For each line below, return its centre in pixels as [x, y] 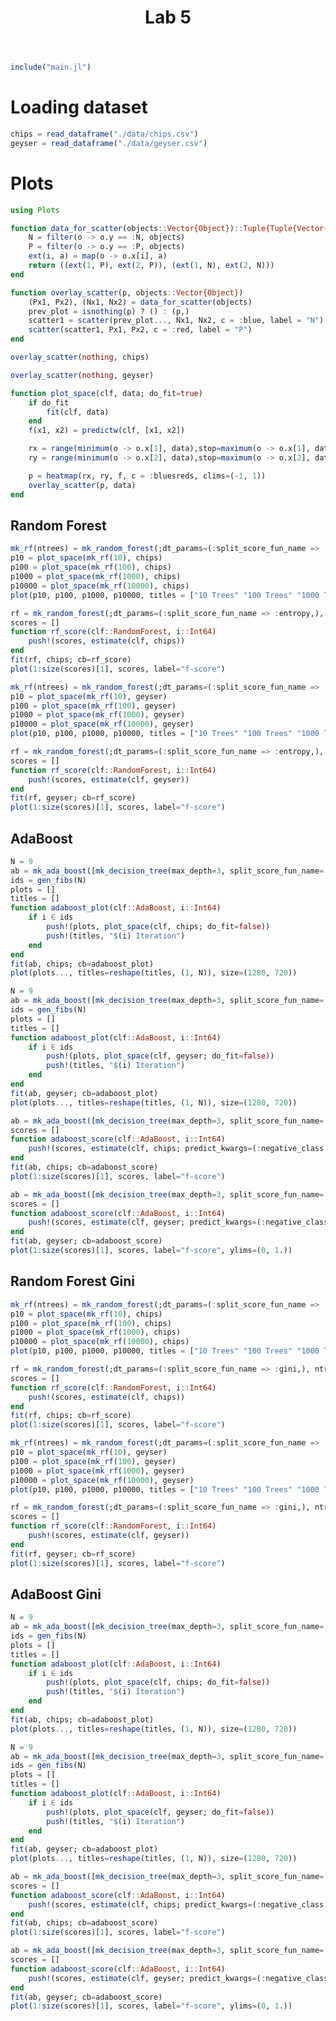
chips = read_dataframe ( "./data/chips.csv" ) [104, 134]
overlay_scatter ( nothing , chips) [80, 357]
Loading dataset [79, 107]
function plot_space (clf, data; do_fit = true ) [106, 393]
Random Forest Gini [72, 1281]
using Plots [35, 210]
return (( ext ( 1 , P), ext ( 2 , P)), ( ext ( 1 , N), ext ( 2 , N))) [151, 266]
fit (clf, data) [78, 412]
